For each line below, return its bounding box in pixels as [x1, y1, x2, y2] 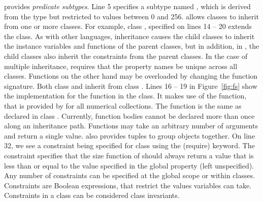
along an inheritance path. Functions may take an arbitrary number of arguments [4, 120, 258, 131]
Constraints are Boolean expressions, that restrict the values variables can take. [4, 180, 252, 190]
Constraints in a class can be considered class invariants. [4, 190, 180, 200]
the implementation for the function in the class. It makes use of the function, [4, 90, 247, 101]
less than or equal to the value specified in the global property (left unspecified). [4, 160, 254, 171]
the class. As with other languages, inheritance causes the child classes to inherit [4, 30, 255, 41]
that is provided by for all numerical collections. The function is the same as [4, 100, 242, 111]
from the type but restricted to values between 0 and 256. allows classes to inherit [4, 11, 259, 21]
